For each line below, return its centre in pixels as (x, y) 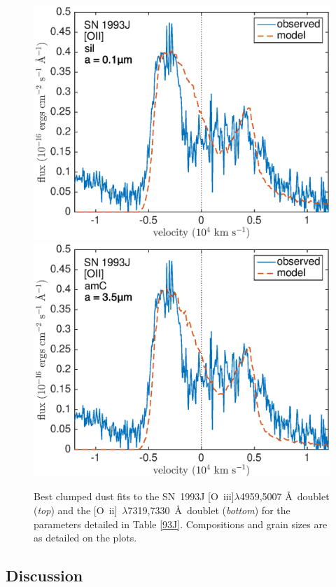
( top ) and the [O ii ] (76, 510)
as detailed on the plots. (85, 538)
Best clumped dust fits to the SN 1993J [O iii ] (134, 496)
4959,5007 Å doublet (285, 496)
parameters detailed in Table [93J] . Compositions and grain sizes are (181, 524)
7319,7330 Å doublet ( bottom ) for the (209, 510)
